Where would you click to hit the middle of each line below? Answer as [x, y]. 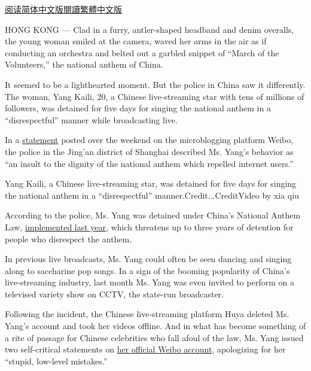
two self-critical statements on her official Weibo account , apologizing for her [145, 349]
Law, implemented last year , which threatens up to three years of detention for [149, 226]
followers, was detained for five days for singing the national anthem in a [138, 108]
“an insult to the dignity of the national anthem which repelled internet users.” [149, 163]
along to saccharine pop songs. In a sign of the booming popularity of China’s [147, 270]
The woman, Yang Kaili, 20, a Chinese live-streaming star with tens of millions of [155, 96]
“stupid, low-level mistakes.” [56, 361]
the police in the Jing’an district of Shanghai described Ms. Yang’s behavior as [149, 151]
